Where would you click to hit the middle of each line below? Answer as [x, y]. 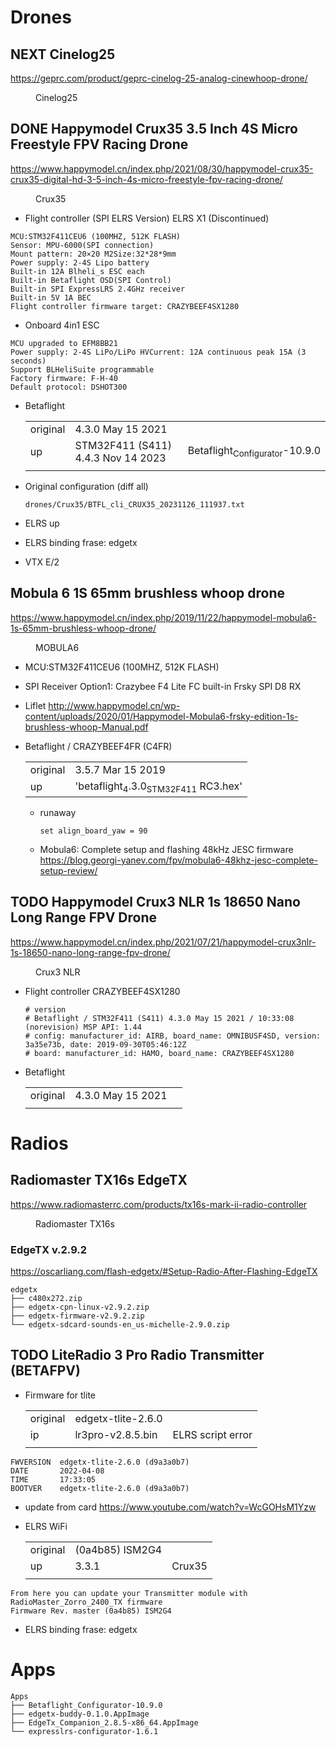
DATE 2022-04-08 [57, 1471]
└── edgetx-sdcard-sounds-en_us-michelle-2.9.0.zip [120, 1324]
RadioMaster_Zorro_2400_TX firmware [86, 1602]
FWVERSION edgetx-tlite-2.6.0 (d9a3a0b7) [100, 1462]
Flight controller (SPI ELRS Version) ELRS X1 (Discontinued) [147, 218]
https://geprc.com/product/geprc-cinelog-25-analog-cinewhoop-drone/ [159, 78]
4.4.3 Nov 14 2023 [120, 458]
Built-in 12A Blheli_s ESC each [77, 271]
